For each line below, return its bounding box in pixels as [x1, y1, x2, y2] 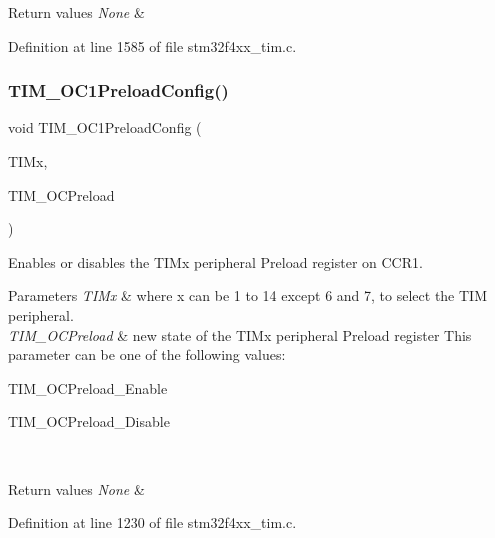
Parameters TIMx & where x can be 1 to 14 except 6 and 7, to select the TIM [8, 285, 487, 306]
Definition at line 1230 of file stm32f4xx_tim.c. [8, 512, 297, 533]
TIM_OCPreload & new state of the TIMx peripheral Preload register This [8, 324, 472, 345]
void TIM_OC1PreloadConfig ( [8, 117, 202, 138]
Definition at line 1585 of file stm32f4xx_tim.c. [8, 35, 297, 56]
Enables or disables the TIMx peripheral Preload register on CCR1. [8, 251, 423, 272]
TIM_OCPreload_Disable [8, 411, 170, 432]
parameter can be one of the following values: [8, 344, 286, 365]
